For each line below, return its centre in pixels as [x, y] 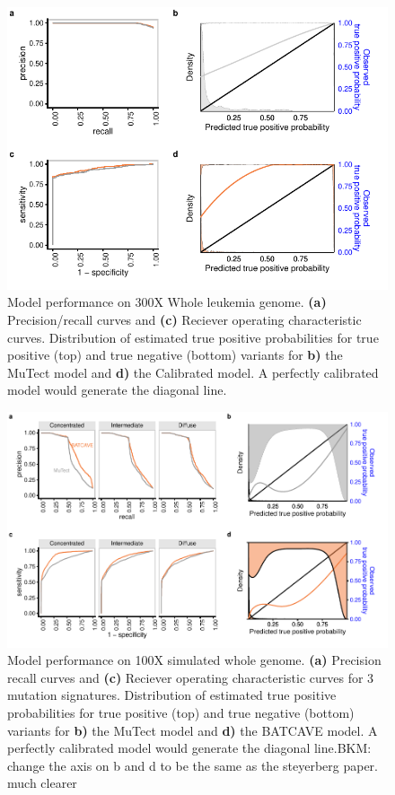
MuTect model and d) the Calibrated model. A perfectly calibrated [193, 372]
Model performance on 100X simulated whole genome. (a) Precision [194, 660]
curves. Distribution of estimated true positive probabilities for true [193, 337]
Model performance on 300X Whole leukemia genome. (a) [167, 302]
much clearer [42, 783]
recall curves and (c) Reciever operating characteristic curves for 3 [191, 677]
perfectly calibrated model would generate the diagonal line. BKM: [189, 748]
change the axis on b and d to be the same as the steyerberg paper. [193, 765]
